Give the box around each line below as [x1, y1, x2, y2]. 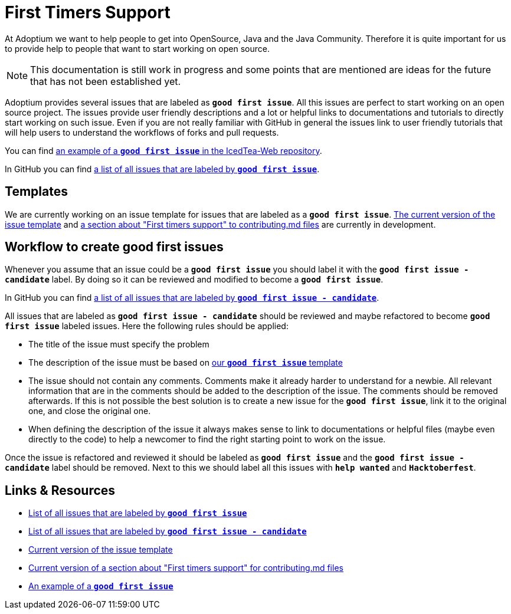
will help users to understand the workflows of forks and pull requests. [5, 127, 279, 137]
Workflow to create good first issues [5, 239, 224, 255]
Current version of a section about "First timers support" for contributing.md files [28, 563, 343, 573]
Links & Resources [5, 482, 116, 498]
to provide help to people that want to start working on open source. [5, 43, 270, 54]
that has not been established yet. [30, 75, 181, 87]
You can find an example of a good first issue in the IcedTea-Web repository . [5, 145, 322, 156]
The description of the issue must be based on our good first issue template [28, 357, 343, 368]
